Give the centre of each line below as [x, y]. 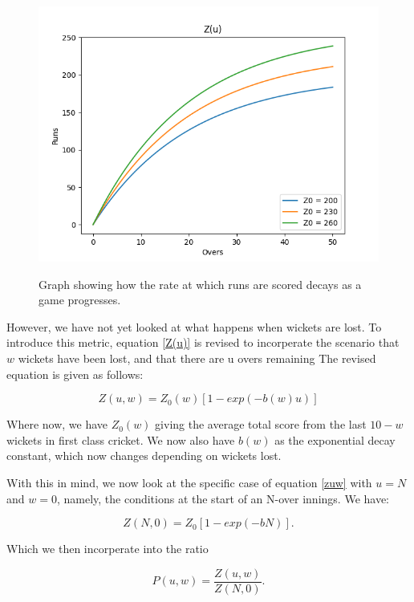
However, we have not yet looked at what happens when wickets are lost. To [194, 326]
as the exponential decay [335, 439]
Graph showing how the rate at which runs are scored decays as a [200, 284]
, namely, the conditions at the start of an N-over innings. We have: [223, 498]
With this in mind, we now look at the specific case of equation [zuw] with [189, 482]
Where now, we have [57, 424]
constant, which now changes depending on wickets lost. [144, 456]
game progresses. [80, 300]
